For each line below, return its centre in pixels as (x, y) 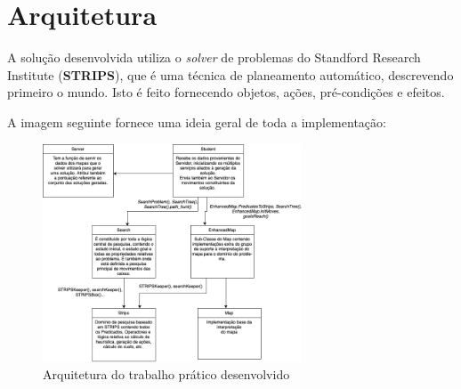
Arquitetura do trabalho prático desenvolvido (166, 374)
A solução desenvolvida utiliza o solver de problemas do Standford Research (214, 57)
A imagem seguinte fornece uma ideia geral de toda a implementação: (197, 122)
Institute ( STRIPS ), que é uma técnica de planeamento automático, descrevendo (230, 74)
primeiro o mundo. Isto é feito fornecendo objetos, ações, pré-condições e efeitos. (226, 92)
